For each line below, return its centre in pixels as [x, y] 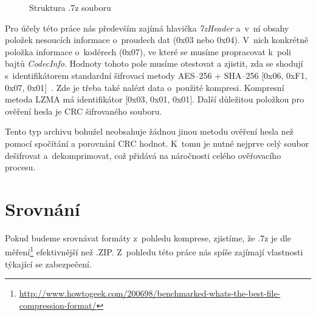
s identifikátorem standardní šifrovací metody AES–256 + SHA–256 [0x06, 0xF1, [156, 75]
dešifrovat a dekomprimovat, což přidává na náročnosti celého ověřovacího [143, 155]
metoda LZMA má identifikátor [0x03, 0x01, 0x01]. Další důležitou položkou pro [155, 99]
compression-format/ [58, 305]
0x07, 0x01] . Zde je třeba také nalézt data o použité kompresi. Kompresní [145, 87]
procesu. [20, 167]
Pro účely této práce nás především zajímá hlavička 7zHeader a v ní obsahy [147, 28]
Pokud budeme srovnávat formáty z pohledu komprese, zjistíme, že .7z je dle [148, 237]
